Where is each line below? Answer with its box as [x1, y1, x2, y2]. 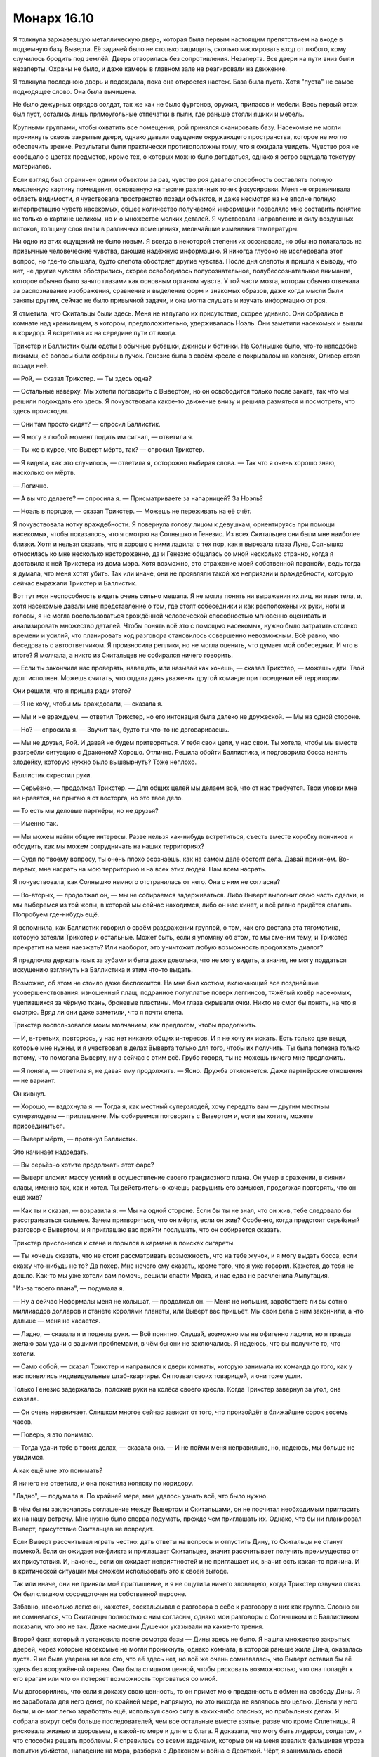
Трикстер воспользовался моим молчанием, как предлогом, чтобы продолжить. [13, 1021, 258, 1030]
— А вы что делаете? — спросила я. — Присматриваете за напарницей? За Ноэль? [13, 494, 263, 503]
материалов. [13, 162, 52, 171]
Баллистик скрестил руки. [13, 770, 93, 779]
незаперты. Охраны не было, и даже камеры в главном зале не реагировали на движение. [13, 64, 288, 73]
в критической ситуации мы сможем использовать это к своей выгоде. [13, 1567, 229, 1576]
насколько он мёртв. [13, 468, 77, 477]
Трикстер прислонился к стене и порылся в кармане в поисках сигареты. [13, 1238, 235, 1247]
